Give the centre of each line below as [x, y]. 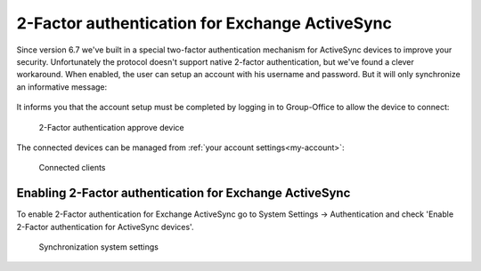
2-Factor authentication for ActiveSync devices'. [105, 227]
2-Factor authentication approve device [111, 127]
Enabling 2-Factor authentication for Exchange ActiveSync [183, 193]
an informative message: [62, 87]
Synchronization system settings [99, 247]
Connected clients [72, 168]
